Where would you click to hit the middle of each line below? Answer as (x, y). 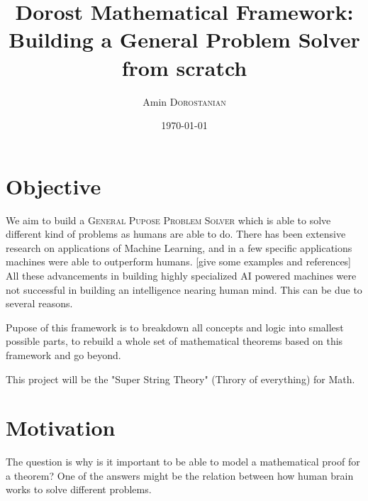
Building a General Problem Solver (184, 39)
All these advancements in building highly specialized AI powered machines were (181, 275)
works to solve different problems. (79, 489)
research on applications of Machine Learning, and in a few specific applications (179, 247)
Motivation (61, 428)
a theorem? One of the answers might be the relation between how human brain (180, 475)
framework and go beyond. (63, 354)
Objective (54, 186)
